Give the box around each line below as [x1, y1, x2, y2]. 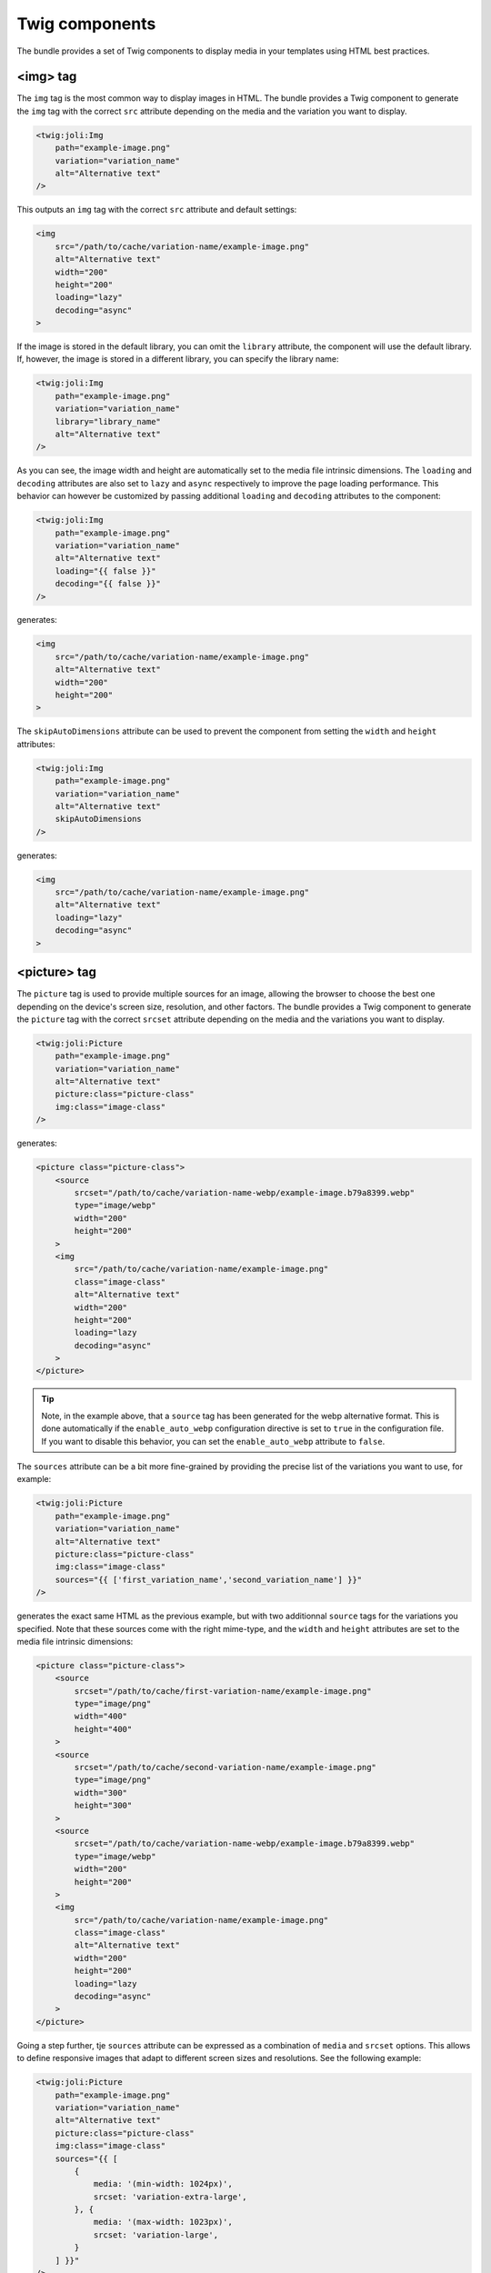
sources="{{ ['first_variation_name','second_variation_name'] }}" [55, 1574, 363, 1585]
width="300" [74, 1787, 127, 1797]
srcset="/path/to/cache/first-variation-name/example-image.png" [74, 1686, 372, 1696]
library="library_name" [55, 416, 161, 426]
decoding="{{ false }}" [55, 578, 161, 589]
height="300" [74, 1800, 133, 1811]
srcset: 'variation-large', [93, 2229, 218, 2240]
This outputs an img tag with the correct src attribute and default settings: [16, 205, 297, 215]
